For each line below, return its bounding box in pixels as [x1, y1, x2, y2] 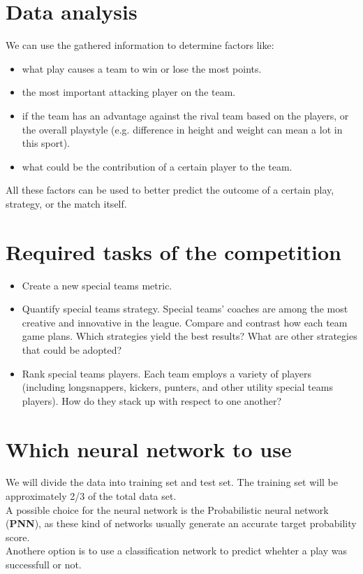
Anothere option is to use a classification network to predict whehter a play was [6, 543, 347, 558]
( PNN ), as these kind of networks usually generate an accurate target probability [6, 516, 357, 531]
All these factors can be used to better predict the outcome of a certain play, [6, 182, 334, 197]
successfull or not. [6, 557, 82, 572]
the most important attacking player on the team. [22, 85, 236, 99]
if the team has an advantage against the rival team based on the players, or [22, 108, 349, 122]
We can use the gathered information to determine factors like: [6, 38, 274, 52]
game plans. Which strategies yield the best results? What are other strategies [22, 329, 357, 343]
